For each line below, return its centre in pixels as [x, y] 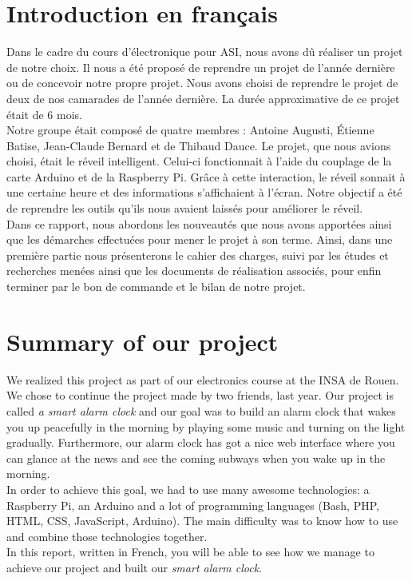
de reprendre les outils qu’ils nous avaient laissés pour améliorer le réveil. [185, 208]
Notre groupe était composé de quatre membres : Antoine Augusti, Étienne [190, 130]
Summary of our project [143, 341]
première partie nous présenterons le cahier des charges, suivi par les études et [198, 255]
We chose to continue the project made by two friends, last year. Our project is [200, 395]
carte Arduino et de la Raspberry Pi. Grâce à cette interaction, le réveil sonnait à [206, 176]
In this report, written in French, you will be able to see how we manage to [190, 552]
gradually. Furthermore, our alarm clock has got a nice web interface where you [201, 442]
